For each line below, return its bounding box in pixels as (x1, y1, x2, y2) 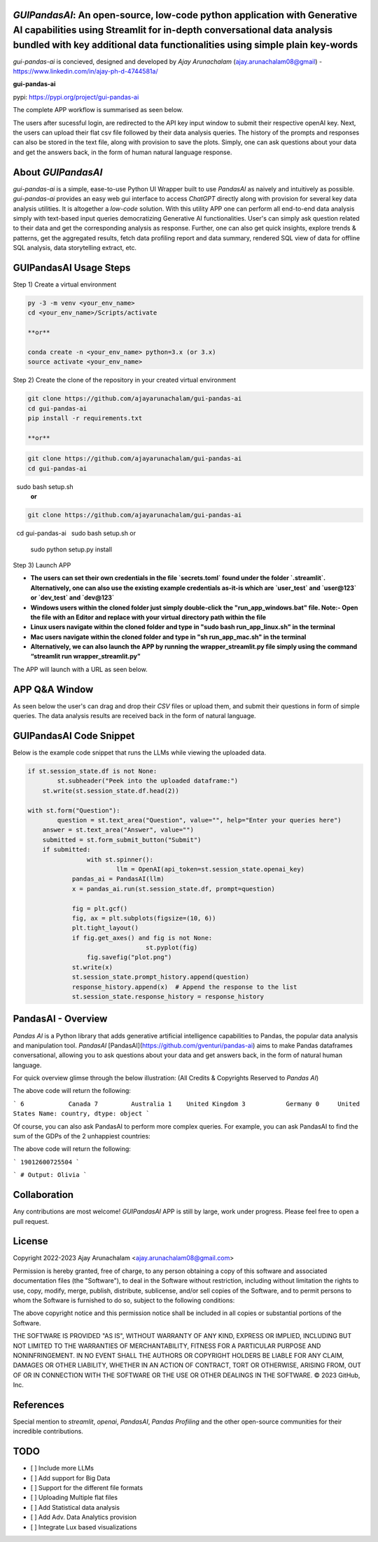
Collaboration (13, 1189, 73, 1201)
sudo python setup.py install (30, 545, 112, 553)
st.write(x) (71, 963, 113, 971)
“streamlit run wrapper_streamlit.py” (30, 652, 141, 661)
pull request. (13, 1217, 49, 1225)
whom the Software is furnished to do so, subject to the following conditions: (13, 1296, 235, 1304)
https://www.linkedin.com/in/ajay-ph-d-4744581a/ (13, 67, 158, 76)
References (13, 1398, 64, 1411)
